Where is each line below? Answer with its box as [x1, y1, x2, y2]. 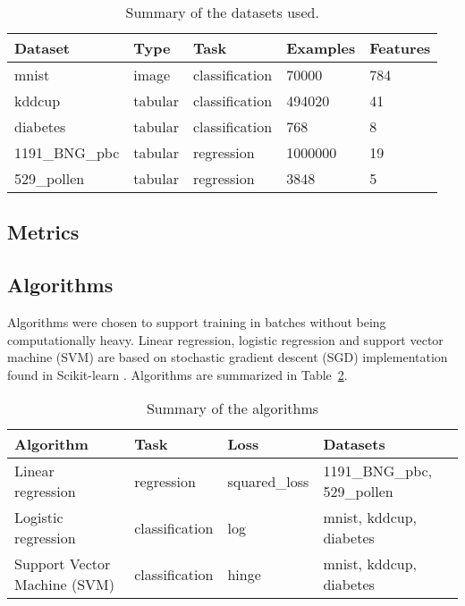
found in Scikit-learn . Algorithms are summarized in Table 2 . [7, 365, 348, 383]
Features [369, 38, 431, 58]
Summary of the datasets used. [125, 2, 319, 22]
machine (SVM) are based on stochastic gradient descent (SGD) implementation [7, 348, 448, 366]
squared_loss [227, 470, 309, 492]
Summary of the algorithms [146, 398, 319, 419]
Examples [286, 38, 356, 58]
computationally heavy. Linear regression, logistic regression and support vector [7, 330, 444, 349]
